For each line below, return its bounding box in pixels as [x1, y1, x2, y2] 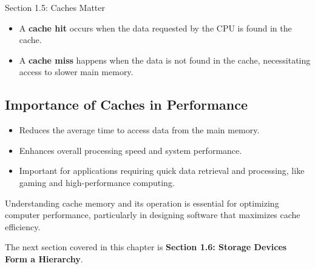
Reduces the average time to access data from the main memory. [19, 124, 260, 136]
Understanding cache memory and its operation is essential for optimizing [5, 196, 279, 209]
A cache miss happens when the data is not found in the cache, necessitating [19, 53, 311, 66]
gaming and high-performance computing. [19, 176, 175, 188]
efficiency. [5, 220, 41, 233]
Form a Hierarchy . [5, 252, 83, 265]
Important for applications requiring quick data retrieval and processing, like [19, 164, 305, 177]
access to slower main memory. [19, 65, 134, 78]
